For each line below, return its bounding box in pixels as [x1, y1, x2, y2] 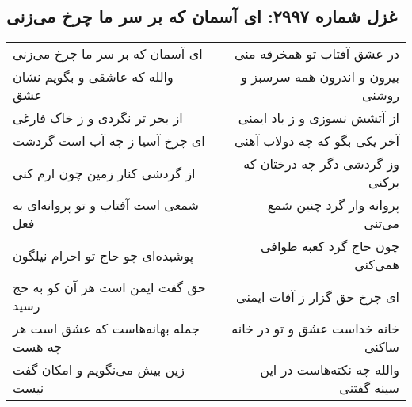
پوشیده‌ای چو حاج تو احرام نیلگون [13, 245, 194, 264]
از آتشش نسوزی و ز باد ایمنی [238, 108, 399, 127]
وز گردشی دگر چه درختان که [243, 154, 399, 173]
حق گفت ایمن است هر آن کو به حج [13, 278, 206, 297]
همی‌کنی [354, 255, 399, 274]
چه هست [13, 337, 63, 356]
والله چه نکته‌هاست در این [260, 360, 399, 379]
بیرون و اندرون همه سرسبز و [241, 67, 399, 86]
